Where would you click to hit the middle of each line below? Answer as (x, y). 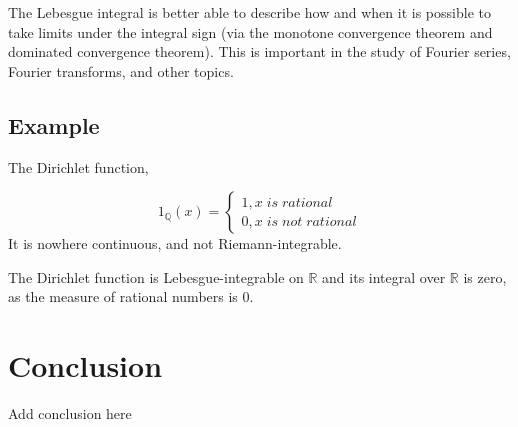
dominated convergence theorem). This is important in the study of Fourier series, (259, 51)
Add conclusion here (70, 413)
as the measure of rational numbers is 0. (131, 296)
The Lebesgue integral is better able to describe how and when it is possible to (249, 12)
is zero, (485, 276)
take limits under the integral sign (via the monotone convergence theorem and (250, 31)
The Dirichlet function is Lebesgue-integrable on (156, 276)
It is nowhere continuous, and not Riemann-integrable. (175, 243)
